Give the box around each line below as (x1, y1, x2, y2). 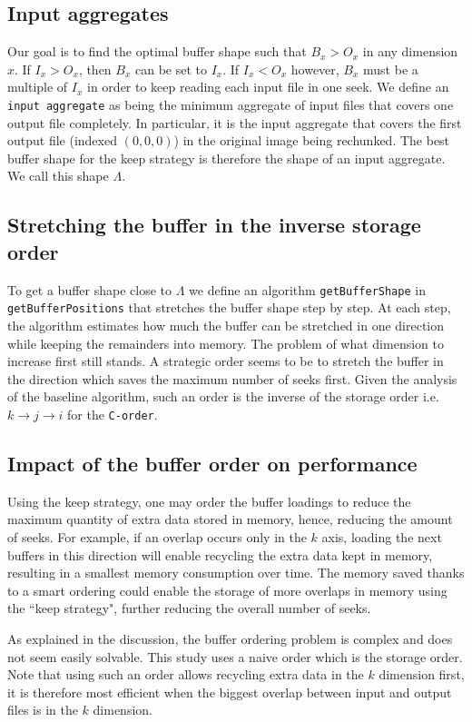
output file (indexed (7, 131, 117, 150)
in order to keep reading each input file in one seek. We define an (87, 77, 449, 96)
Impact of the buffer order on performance (7, 449, 418, 477)
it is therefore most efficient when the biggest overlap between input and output (7, 682, 452, 701)
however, (290, 59, 339, 78)
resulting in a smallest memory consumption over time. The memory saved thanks (7, 563, 465, 582)
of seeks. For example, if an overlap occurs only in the (7, 527, 307, 546)
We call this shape (7, 166, 109, 185)
